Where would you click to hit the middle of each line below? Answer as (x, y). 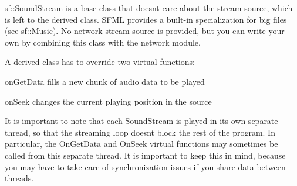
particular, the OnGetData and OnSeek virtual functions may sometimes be (141, 144)
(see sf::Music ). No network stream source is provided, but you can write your (145, 31)
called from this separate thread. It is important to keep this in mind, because (145, 155)
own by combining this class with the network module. (103, 42)
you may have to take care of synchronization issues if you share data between (145, 166)
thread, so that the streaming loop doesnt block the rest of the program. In (140, 132)
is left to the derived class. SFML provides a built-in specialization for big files (146, 19)
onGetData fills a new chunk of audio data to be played (105, 81)
